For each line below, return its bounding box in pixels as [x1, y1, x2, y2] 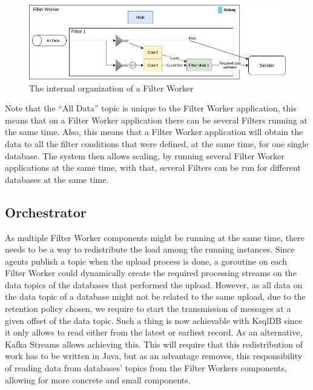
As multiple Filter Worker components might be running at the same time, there [5, 231, 305, 243]
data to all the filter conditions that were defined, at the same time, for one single [5, 137, 309, 150]
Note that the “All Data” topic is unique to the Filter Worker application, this [5, 102, 297, 114]
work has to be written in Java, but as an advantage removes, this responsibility [5, 349, 303, 362]
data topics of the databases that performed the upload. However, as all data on [5, 278, 303, 291]
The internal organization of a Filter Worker [29, 81, 194, 94]
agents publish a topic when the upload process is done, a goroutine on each [5, 254, 287, 267]
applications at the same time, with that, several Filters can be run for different [5, 161, 301, 174]
